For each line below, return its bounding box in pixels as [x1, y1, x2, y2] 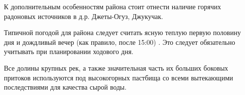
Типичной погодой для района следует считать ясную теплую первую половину [4, 27, 241, 38]
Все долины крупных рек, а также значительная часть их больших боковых [4, 62, 228, 73]
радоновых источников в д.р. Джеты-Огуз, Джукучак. [4, 11, 163, 21]
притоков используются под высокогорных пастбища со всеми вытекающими [4, 72, 233, 82]
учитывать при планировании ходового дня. [4, 46, 134, 57]
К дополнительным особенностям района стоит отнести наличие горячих [4, 1, 221, 11]
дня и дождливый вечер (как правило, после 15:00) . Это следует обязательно [4, 37, 235, 47]
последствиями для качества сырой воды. [4, 82, 127, 92]
